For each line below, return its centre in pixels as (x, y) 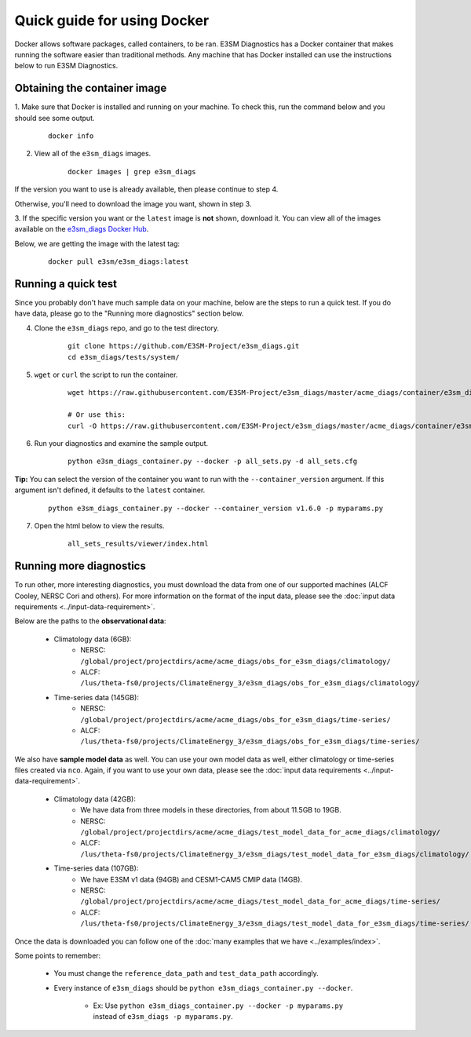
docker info (71, 136)
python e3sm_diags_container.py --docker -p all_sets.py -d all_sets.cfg (213, 462)
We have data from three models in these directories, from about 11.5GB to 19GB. (211, 810)
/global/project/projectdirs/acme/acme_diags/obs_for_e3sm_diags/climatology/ (236, 661)
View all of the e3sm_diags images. (93, 154)
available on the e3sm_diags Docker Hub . (82, 229)
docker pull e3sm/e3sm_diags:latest (119, 262)
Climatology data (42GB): (95, 799)
